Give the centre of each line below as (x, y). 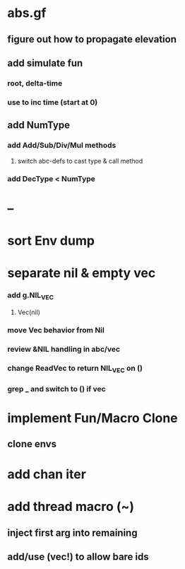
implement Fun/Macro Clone (92, 418)
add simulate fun (45, 63)
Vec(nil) (29, 312)
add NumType (39, 125)
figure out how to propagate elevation (92, 39)
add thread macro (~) (71, 507)
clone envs (32, 444)
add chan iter (47, 475)
